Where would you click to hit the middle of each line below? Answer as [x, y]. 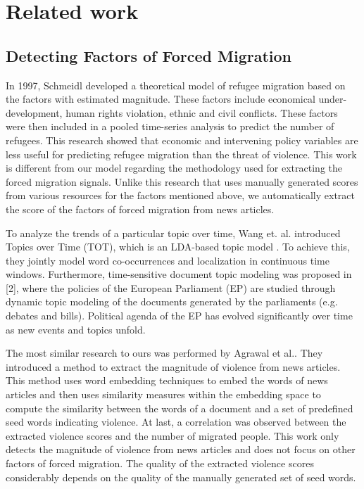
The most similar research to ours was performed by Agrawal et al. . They [164, 353]
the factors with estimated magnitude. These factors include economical [161, 99]
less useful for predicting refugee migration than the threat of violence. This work [181, 154]
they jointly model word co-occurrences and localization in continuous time [168, 260]
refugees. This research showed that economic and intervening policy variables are [182, 140]
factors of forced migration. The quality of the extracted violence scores [160, 463]
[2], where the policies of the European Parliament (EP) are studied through [171, 287]
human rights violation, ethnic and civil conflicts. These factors [202, 112]
